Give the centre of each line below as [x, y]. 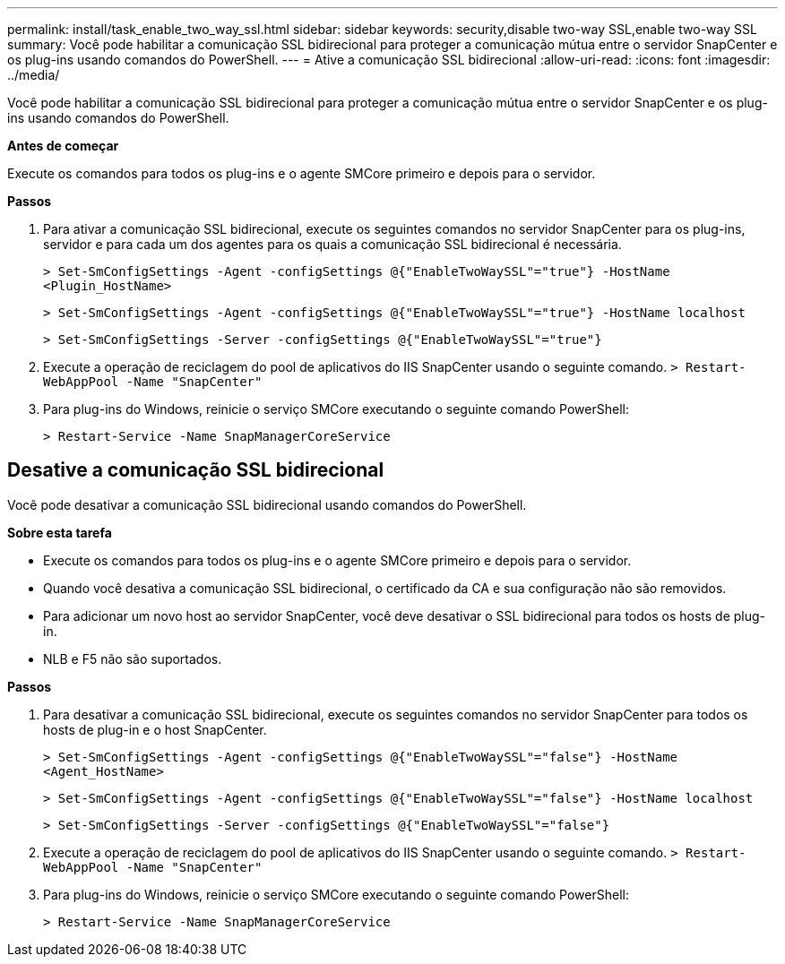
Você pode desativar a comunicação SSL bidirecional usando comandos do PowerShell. [267, 504]
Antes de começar [63, 146]
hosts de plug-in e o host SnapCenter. [155, 729]
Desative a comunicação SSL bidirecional [196, 470]
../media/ [34, 75]
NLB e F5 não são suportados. [133, 658]
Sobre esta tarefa [60, 532]
